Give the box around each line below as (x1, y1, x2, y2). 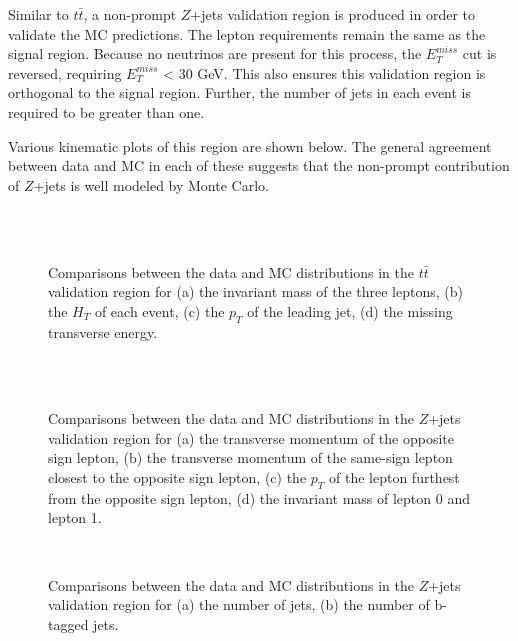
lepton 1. (48, 507, 102, 528)
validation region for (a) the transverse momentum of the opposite (48, 427, 454, 448)
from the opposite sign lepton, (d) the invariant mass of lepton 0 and (48, 487, 470, 508)
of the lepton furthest (329, 467, 460, 488)
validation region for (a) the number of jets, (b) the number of (48, 594, 430, 615)
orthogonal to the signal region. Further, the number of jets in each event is (8, 82, 472, 103)
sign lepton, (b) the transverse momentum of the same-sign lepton (48, 447, 453, 468)
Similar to (8, 4, 69, 24)
